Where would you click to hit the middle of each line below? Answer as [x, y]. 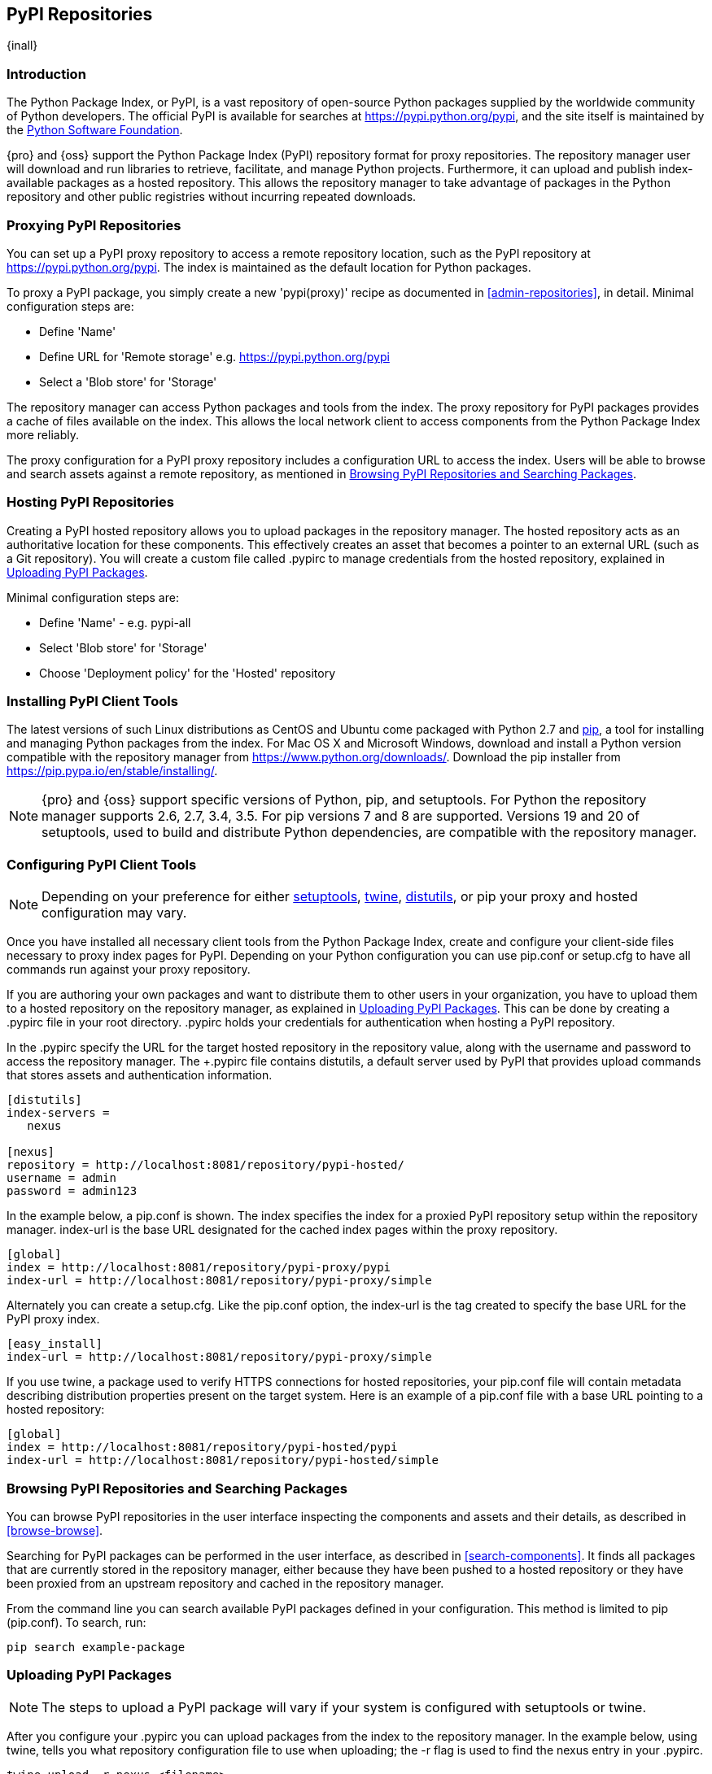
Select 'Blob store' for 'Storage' [123, 647]
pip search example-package [96, 1647]
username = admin [61, 1178]
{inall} [22, 46]
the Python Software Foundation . [95, 130]
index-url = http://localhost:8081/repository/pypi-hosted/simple [223, 1460]
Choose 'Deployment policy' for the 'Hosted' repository [188, 673]
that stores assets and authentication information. [140, 1075]
